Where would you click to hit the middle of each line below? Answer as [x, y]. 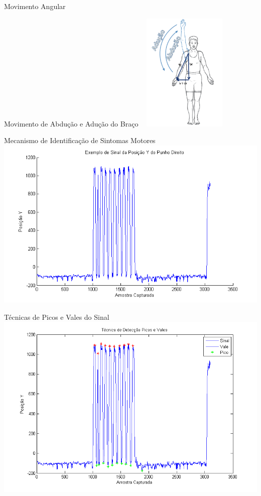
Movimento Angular [35, 6]
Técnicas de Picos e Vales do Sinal [57, 317]
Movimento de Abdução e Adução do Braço [71, 123]
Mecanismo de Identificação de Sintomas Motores [80, 140]
